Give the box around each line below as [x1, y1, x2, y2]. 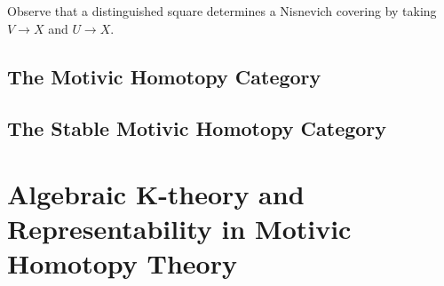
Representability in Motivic [7, 211, 352, 247]
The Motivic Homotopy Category [7, 62, 321, 90]
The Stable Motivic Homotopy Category [7, 115, 387, 142]
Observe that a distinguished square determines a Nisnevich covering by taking [7, 2, 437, 20]
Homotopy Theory [7, 245, 237, 282]
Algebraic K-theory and [7, 175, 305, 211]
